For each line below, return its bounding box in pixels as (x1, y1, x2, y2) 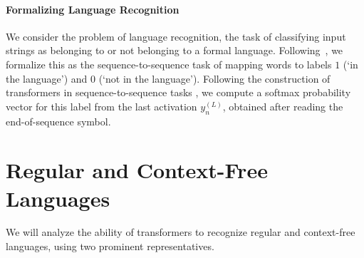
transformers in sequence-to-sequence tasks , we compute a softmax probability (6, 85, 351, 100)
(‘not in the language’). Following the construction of (98, 71, 331, 86)
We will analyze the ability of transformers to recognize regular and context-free (6, 225, 355, 239)
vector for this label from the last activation (6, 98, 197, 113)
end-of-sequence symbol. (6, 113, 111, 128)
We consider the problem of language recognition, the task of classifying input (6, 29, 346, 43)
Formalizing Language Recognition (6, 1, 180, 16)
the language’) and (6, 71, 88, 86)
